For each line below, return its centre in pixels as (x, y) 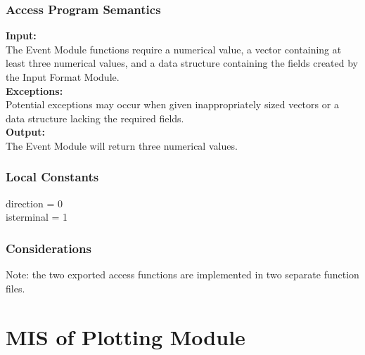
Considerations (49, 248)
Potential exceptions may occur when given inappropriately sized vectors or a (172, 104)
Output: (25, 132)
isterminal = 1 (37, 217)
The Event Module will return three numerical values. (122, 145)
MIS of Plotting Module (126, 336)
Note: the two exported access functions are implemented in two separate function (182, 275)
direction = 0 (34, 203)
